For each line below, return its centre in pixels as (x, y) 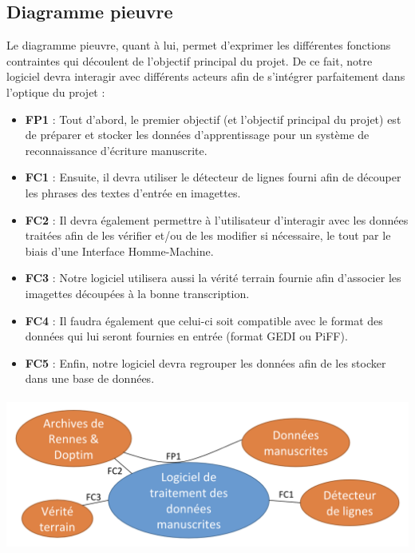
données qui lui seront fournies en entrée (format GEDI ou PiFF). (186, 336)
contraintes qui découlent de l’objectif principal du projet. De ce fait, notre (190, 60)
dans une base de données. (90, 378)
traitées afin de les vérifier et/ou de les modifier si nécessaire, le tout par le (208, 235)
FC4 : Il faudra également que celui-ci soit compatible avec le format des (204, 320)
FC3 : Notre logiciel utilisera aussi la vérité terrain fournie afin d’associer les (213, 278)
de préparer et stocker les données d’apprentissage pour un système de (197, 135)
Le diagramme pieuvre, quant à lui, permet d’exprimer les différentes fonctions (199, 45)
